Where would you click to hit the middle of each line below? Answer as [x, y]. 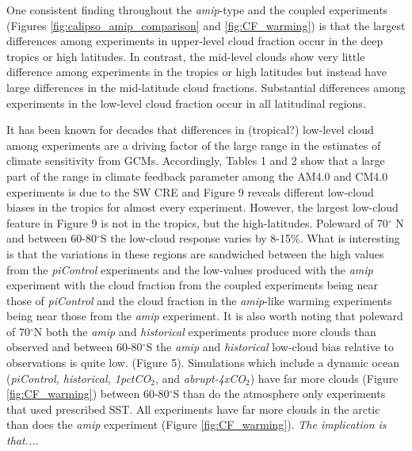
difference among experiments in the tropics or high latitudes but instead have [196, 72]
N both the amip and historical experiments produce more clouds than [205, 331]
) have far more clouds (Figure [324, 378]
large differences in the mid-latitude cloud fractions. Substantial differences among [206, 87]
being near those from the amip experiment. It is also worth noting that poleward [205, 316]
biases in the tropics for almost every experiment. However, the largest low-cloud [202, 207]
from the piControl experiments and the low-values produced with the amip [190, 269]
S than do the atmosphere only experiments [279, 394]
